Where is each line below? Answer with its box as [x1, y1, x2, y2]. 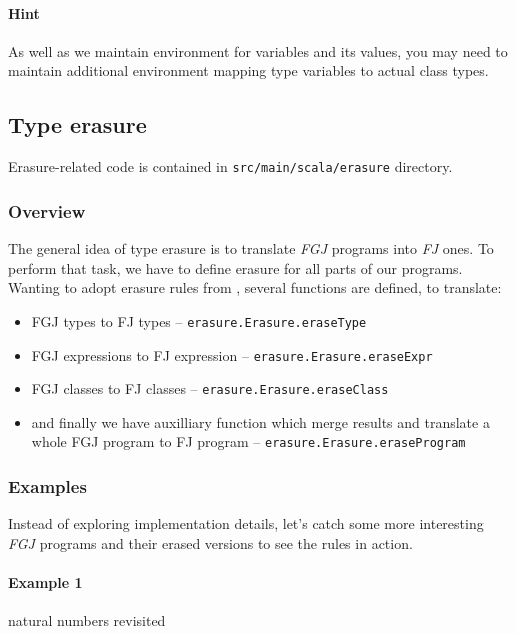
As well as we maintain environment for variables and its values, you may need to [8, 40, 508, 61]
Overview [8, 198, 86, 223]
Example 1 [8, 572, 83, 593]
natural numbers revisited [8, 610, 166, 631]
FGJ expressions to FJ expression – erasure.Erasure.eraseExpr [31, 344, 433, 365]
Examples [8, 473, 87, 498]
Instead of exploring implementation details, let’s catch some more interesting [8, 513, 484, 534]
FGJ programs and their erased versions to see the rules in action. [8, 532, 413, 553]
